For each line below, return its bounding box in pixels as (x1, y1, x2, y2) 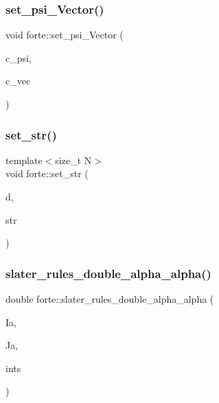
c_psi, (5, 50, 32, 65)
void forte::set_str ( (5, 166, 89, 181)
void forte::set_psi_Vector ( (5, 27, 124, 42)
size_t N (55, 152, 92, 167)
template (5, 152, 43, 167)
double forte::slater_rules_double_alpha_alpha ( (5, 292, 214, 306)
